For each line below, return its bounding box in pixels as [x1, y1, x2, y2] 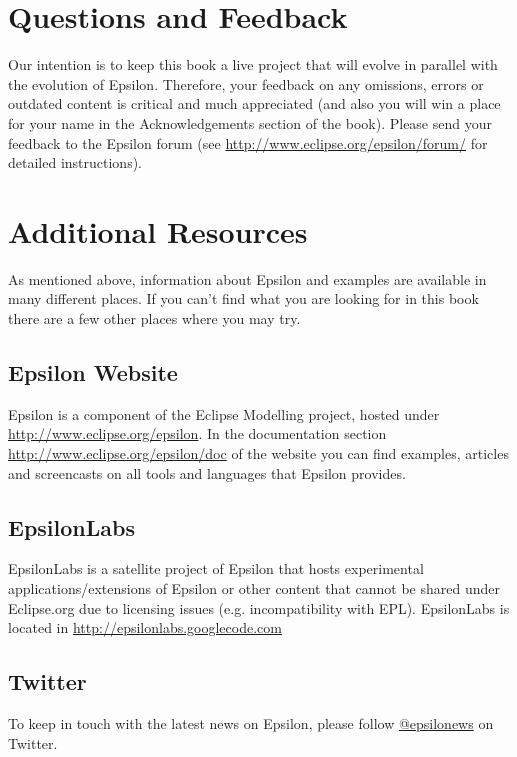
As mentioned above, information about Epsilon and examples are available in [8, 268, 487, 289]
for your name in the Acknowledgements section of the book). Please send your [8, 112, 492, 133]
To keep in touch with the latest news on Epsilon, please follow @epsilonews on [8, 712, 494, 733]
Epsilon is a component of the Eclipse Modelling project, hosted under [8, 403, 440, 424]
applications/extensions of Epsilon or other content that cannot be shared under [8, 577, 500, 598]
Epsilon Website [8, 356, 178, 387]
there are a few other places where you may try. [8, 308, 301, 328]
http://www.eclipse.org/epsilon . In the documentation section [8, 423, 387, 444]
